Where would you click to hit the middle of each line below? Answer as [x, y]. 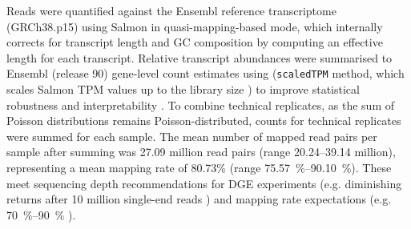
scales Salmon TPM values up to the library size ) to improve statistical [183, 89]
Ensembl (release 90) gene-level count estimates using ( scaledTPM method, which [205, 73]
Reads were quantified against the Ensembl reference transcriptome [171, 10]
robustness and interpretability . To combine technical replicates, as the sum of [201, 104]
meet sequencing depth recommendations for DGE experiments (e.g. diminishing [204, 183]
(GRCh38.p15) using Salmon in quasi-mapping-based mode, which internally [195, 26]
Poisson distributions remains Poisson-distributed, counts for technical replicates [204, 121]
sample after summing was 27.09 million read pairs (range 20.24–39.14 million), [201, 152]
